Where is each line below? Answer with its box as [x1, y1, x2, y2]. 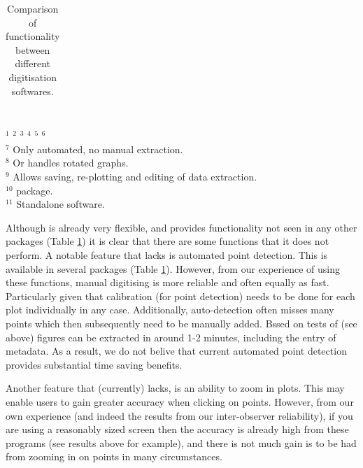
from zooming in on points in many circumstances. [6, 449, 222, 464]
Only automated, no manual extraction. [13, 141, 183, 156]
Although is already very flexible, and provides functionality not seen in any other [6, 220, 357, 234]
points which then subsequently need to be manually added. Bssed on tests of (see [6, 315, 357, 330]
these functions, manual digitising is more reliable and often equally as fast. [6, 275, 329, 290]
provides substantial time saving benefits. [6, 357, 183, 371]
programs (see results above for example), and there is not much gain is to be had [6, 435, 357, 450]
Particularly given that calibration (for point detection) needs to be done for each [6, 288, 355, 303]
